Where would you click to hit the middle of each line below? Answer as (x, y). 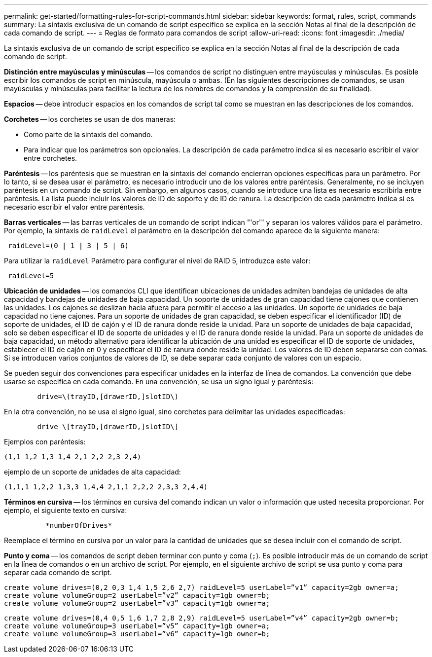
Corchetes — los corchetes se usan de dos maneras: (90, 119)
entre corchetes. (51, 158)
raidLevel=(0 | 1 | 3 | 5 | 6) (68, 246)
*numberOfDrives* (79, 525)
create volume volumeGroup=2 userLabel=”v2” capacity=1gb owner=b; (137, 595)
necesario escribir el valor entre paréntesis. (74, 207)
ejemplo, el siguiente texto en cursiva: (66, 510)
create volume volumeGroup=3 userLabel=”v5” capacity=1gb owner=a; (137, 626)
